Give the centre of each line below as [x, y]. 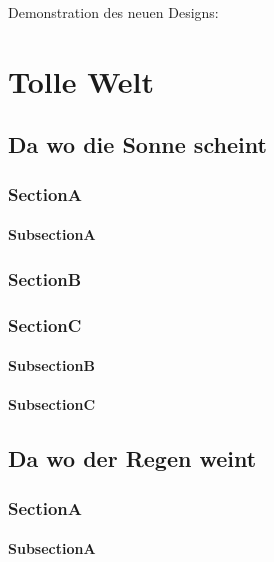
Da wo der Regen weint [132, 458]
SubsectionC [52, 404]
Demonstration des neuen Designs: [113, 12]
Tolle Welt [81, 80]
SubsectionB [51, 365]
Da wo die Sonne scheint [137, 144]
